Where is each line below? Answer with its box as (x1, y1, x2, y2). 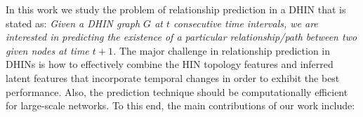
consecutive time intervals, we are (173, 15, 318, 30)
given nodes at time (6, 43, 89, 57)
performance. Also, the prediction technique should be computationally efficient (6, 84, 348, 99)
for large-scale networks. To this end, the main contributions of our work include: (6, 98, 355, 113)
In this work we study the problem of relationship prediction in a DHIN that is (6, 2, 346, 16)
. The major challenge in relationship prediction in (113, 43, 331, 57)
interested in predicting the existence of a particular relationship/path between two (6, 29, 357, 44)
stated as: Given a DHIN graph (6, 15, 140, 30)
